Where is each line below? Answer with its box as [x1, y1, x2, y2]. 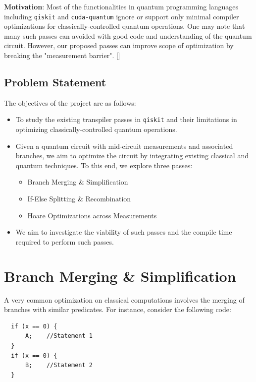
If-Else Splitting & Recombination [27, 193, 131, 204]
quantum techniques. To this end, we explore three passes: [15, 160, 193, 170]
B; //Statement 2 [25, 362, 93, 369]
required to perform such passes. [15, 236, 114, 247]
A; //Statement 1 [25, 332, 93, 340]
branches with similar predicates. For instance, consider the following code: [4, 304, 231, 315]
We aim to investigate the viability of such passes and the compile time [15, 227, 232, 237]
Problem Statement [4, 74, 106, 90]
